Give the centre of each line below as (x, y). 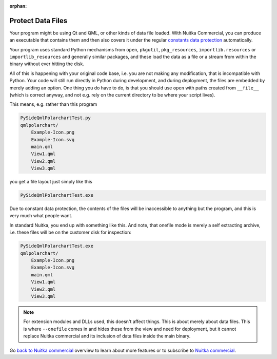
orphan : (18, 6)
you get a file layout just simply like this (51, 182)
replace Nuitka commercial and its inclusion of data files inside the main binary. (107, 336)
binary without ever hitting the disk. (47, 64)
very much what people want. (41, 216)
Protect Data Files (38, 21)
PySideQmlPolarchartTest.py (55, 118)
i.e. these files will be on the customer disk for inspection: (71, 232)
